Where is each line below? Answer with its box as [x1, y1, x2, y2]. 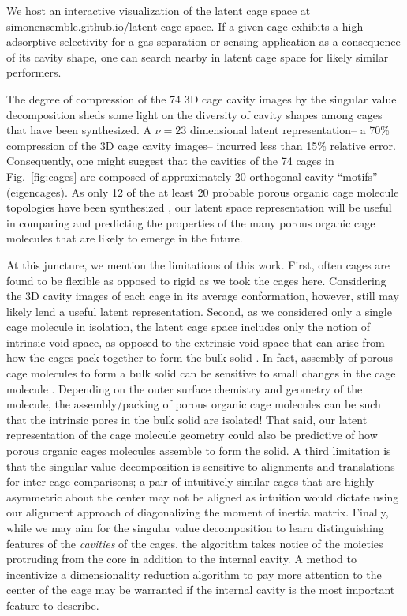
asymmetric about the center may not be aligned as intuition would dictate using [6, 488, 399, 505]
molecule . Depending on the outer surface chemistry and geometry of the [6, 380, 363, 396]
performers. [6, 64, 62, 81]
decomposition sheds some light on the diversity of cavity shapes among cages [6, 106, 383, 122]
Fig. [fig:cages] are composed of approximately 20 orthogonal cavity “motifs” [6, 167, 378, 184]
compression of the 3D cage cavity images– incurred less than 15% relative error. [6, 137, 396, 153]
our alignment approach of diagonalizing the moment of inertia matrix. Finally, [6, 504, 389, 520]
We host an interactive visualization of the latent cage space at [6, 2, 311, 18]
